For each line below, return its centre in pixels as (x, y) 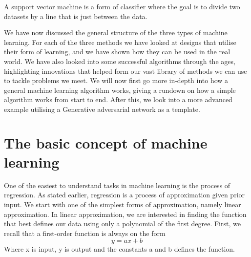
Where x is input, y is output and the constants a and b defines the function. (119, 249)
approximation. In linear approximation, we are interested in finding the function (125, 214)
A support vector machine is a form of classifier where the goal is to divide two (122, 6)
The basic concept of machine (106, 142)
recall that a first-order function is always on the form (85, 233)
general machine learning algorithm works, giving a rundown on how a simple (120, 90)
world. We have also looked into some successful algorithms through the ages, (120, 61)
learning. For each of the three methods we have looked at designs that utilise (120, 42)
